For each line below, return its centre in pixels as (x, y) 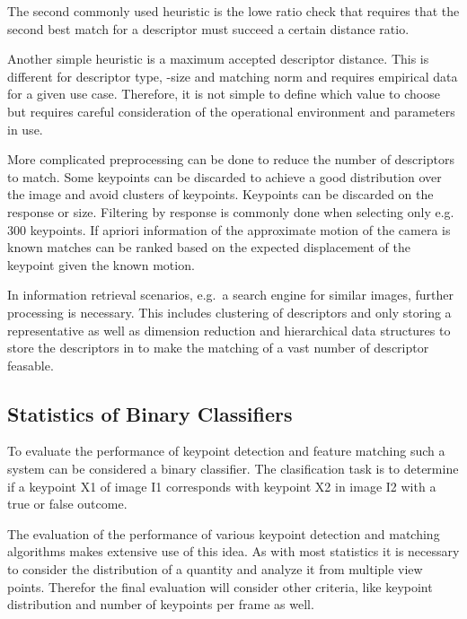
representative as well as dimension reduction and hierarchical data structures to (229, 330)
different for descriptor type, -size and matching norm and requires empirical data (233, 76)
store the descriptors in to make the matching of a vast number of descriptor (218, 348)
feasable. (31, 365)
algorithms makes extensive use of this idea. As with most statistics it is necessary (233, 551)
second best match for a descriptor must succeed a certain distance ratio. (208, 28)
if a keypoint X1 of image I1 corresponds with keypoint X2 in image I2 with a (222, 486)
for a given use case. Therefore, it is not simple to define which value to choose (224, 94)
